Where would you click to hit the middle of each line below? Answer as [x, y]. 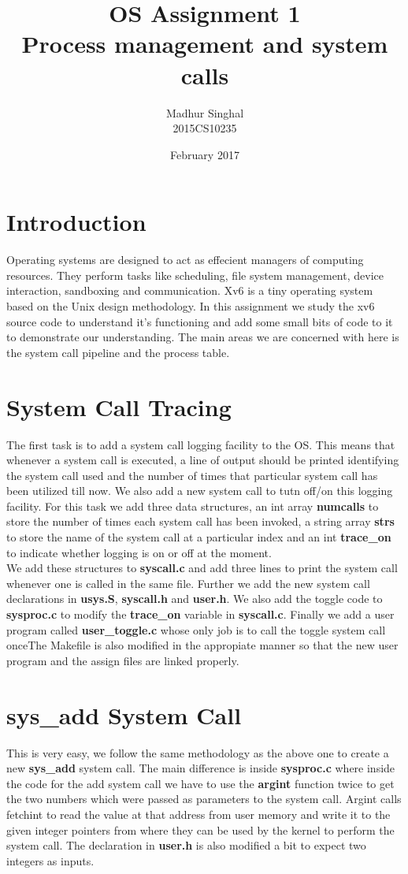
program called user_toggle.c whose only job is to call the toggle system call [196, 629]
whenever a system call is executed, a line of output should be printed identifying [203, 460]
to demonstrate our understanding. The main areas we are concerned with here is [203, 337]
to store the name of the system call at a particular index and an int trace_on [199, 537]
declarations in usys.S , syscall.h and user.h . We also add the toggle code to [195, 599]
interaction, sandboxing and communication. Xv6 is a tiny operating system [190, 290]
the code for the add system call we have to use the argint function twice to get [200, 783]
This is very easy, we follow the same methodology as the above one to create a [198, 752]
